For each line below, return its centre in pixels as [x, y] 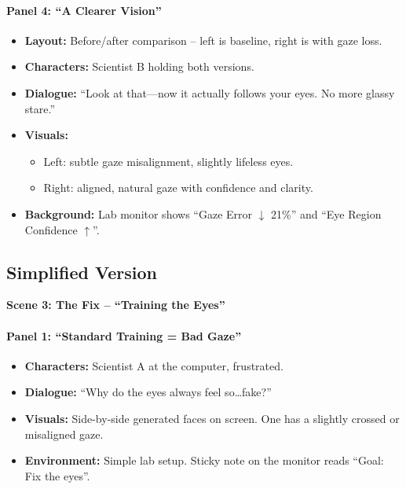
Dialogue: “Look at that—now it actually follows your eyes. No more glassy [210, 92]
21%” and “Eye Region [326, 213]
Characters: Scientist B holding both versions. [139, 66]
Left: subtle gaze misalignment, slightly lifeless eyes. [168, 161]
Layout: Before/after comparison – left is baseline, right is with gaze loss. [203, 40]
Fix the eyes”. [57, 475]
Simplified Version [82, 272]
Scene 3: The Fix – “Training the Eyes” [116, 305]
